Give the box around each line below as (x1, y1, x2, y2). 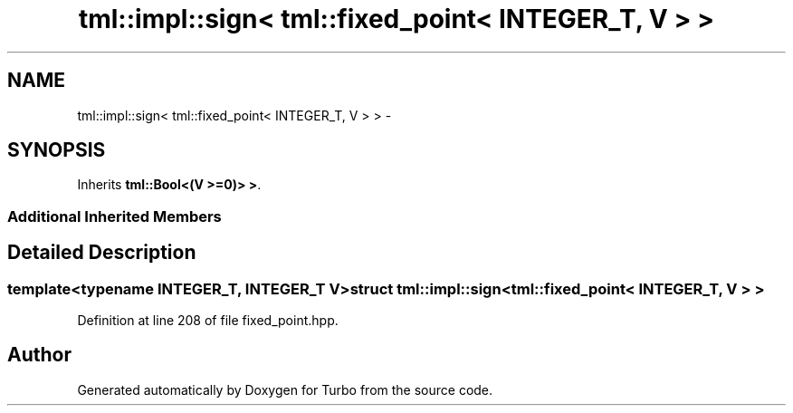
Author (7, 343, 72, 367)
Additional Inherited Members (7, 206, 222, 226)
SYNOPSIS (7, 139, 106, 162)
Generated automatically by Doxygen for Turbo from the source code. (77, 381, 493, 398)
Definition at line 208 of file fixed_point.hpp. (77, 312, 339, 329)
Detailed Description (7, 241, 196, 264)
